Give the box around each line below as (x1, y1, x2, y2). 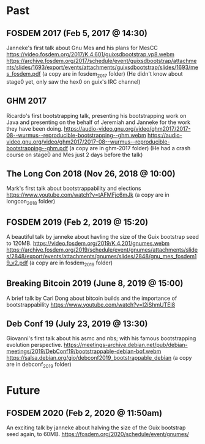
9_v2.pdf (6, 259, 29, 266)
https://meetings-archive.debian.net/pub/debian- (63, 341, 188, 349)
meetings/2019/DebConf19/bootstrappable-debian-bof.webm (6, 348, 162, 355)
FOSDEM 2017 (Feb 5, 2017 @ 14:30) (6, 28, 148, 38)
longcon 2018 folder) (6, 198, 56, 206)
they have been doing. (6, 125, 63, 132)
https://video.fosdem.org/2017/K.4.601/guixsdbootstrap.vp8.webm (6, 51, 174, 58)
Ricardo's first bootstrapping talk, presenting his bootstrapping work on (6, 112, 187, 119)
